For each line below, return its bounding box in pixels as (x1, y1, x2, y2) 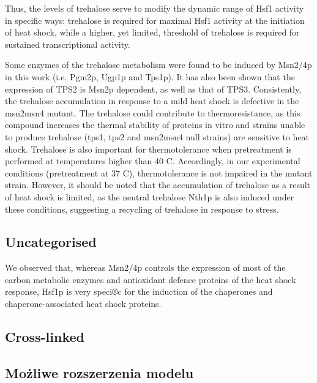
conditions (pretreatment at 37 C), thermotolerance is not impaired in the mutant (5, 166, 313, 179)
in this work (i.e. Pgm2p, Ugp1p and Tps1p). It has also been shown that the (5, 70, 295, 83)
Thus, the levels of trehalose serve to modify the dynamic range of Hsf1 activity (5, 2, 304, 14)
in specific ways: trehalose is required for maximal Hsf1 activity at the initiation (5, 13, 305, 26)
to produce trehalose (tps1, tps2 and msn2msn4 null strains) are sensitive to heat (5, 130, 310, 143)
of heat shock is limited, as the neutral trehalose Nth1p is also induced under (5, 190, 294, 203)
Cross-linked (5, 327, 84, 346)
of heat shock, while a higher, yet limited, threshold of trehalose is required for (5, 26, 300, 39)
